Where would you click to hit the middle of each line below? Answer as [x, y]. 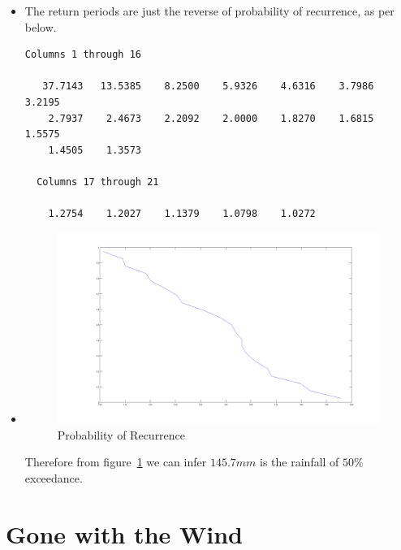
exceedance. [54, 477]
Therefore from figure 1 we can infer [116, 462]
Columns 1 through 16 [83, 55]
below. [41, 26]
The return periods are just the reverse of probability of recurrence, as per [209, 11]
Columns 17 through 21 [98, 182]
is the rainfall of [300, 462]
